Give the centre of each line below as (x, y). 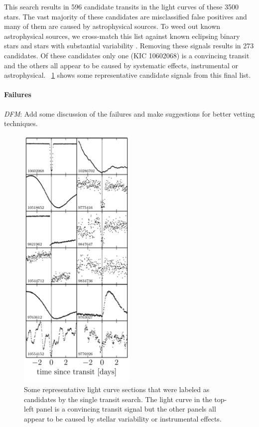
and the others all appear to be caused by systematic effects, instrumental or (121, 65)
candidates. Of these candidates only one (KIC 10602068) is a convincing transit (127, 55)
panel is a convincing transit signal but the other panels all (126, 409)
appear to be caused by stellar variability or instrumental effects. (123, 418)
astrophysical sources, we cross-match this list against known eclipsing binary (122, 36)
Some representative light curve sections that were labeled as (117, 389)
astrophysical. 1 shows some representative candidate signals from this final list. (128, 75)
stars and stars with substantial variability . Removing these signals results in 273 (129, 46)
